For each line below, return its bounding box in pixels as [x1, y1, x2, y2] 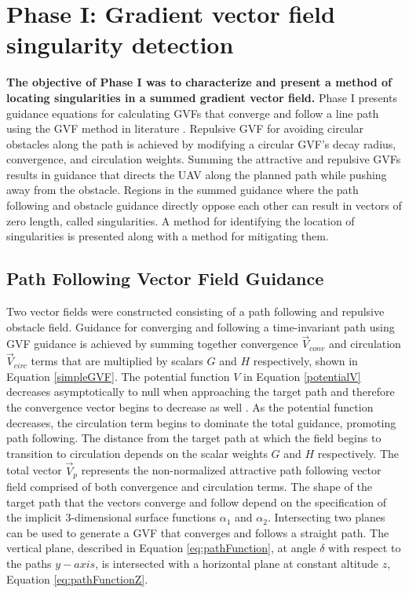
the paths [6, 555, 52, 572]
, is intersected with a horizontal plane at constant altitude [95, 555, 378, 572]
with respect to [328, 540, 401, 556]
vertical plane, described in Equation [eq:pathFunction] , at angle [6, 540, 316, 556]
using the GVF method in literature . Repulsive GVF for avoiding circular [6, 120, 364, 137]
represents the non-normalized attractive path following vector [81, 462, 382, 478]
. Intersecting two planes [267, 509, 385, 525]
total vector [6, 462, 62, 478]
